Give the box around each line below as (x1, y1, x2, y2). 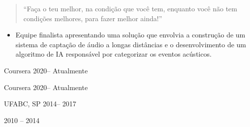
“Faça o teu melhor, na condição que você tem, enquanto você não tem (23, 3, 237, 13)
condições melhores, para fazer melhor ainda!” (23, 13, 162, 23)
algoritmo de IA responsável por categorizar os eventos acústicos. (15, 49, 212, 59)
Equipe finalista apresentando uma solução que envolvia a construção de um (15, 30, 246, 40)
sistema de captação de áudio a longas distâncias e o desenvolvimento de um (15, 39, 247, 49)
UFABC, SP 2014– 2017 (4, 98, 76, 109)
